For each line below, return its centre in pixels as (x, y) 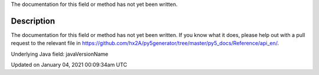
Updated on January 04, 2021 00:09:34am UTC (69, 65)
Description (33, 21)
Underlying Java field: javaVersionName (60, 54)
